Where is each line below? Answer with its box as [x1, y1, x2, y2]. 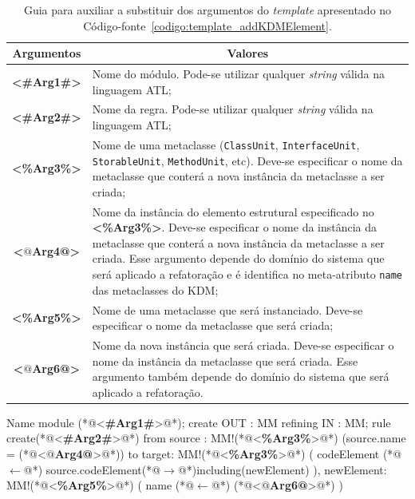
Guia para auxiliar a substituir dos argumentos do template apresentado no [23, 2, 392, 18]
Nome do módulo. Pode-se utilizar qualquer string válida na [92, 65, 385, 82]
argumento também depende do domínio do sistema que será [92, 368, 389, 385]
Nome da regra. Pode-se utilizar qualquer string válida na [92, 101, 373, 117]
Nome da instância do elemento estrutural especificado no [92, 203, 374, 220]
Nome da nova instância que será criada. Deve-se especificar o [92, 336, 394, 353]
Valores [227, 45, 269, 61]
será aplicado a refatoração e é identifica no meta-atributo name [92, 266, 402, 283]
